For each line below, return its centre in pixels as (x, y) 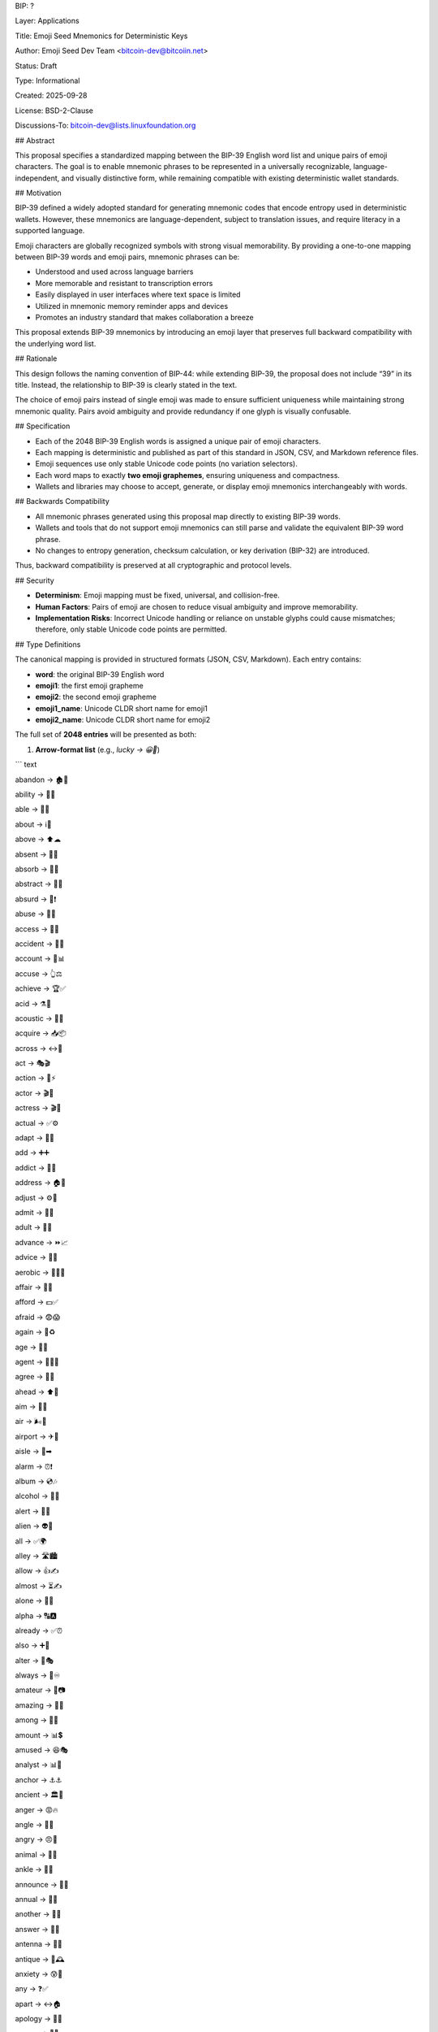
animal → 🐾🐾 (36, 1854)
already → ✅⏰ (39, 1630)
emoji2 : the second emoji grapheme (96, 697)
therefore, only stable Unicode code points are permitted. (131, 629)
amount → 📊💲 (39, 1735)
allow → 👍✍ (37, 1571)
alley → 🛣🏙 (36, 1556)
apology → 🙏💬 (39, 2019)
